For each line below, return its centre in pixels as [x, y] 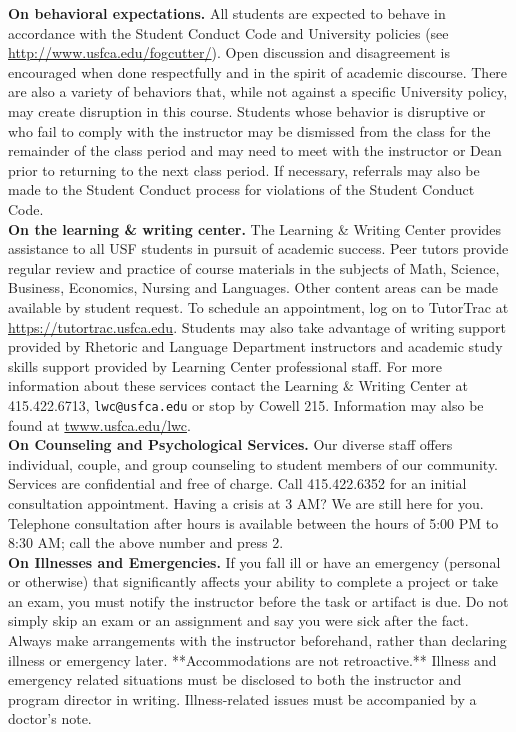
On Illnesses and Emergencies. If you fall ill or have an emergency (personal [254, 561]
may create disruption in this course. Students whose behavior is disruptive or [247, 110]
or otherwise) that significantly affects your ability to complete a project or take [253, 581]
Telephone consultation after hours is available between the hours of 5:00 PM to [253, 522]
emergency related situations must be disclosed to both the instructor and [235, 679]
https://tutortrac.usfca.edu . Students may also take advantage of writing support [257, 326]
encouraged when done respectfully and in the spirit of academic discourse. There [258, 71]
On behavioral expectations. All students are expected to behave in [227, 13]
